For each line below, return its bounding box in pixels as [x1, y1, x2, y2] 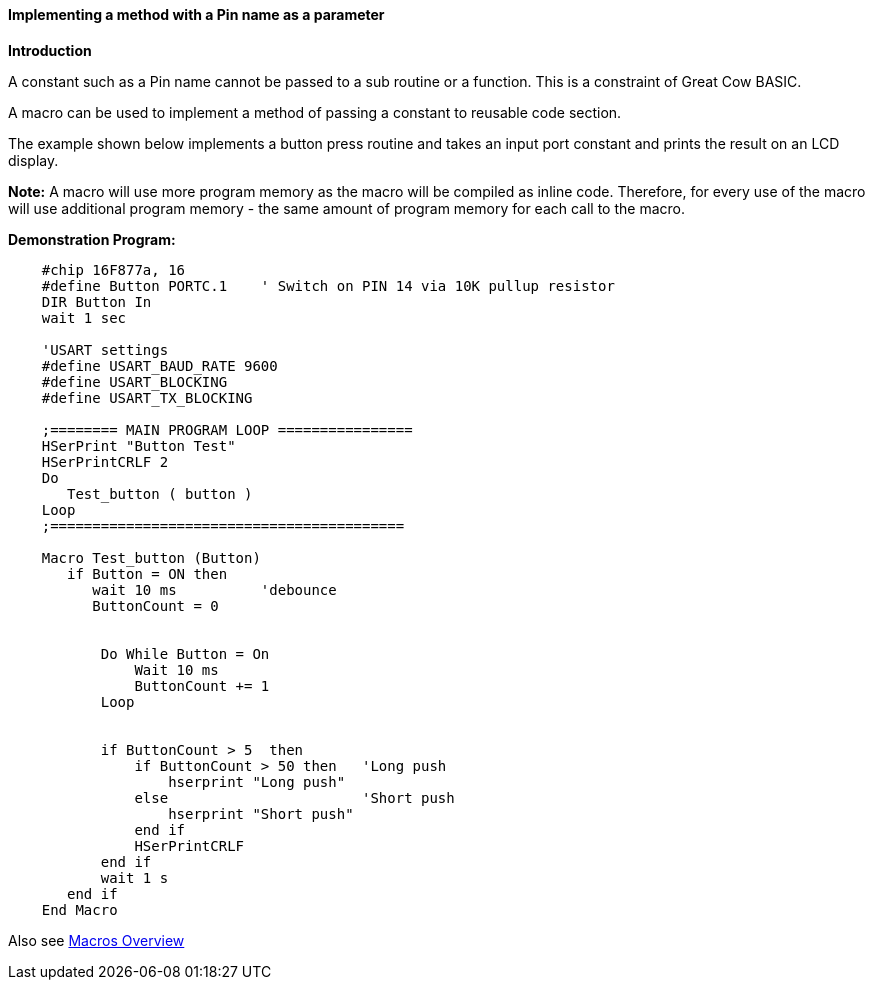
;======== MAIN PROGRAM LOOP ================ [41, 421, 413, 438]
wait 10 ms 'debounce [92, 581, 337, 598]
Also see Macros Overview [8, 931, 185, 949]
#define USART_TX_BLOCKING [41, 389, 253, 406]
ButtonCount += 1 [134, 677, 270, 694]
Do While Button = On [100, 645, 270, 662]
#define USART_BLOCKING [41, 373, 228, 390]
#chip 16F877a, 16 [41, 261, 186, 278]
